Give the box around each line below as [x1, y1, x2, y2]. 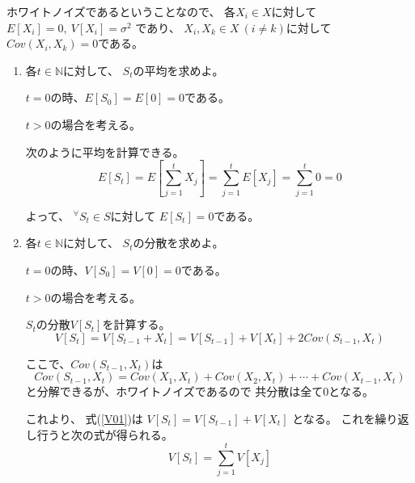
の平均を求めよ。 [133, 61, 224, 78]
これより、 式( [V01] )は [25, 409, 143, 426]
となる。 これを [292, 409, 375, 426]
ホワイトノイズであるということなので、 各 [6, 3, 236, 19]
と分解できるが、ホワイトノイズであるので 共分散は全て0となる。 [25, 383, 374, 400]
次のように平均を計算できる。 [25, 143, 184, 160]
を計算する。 [102, 316, 171, 333]
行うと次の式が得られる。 [36, 426, 173, 443]
